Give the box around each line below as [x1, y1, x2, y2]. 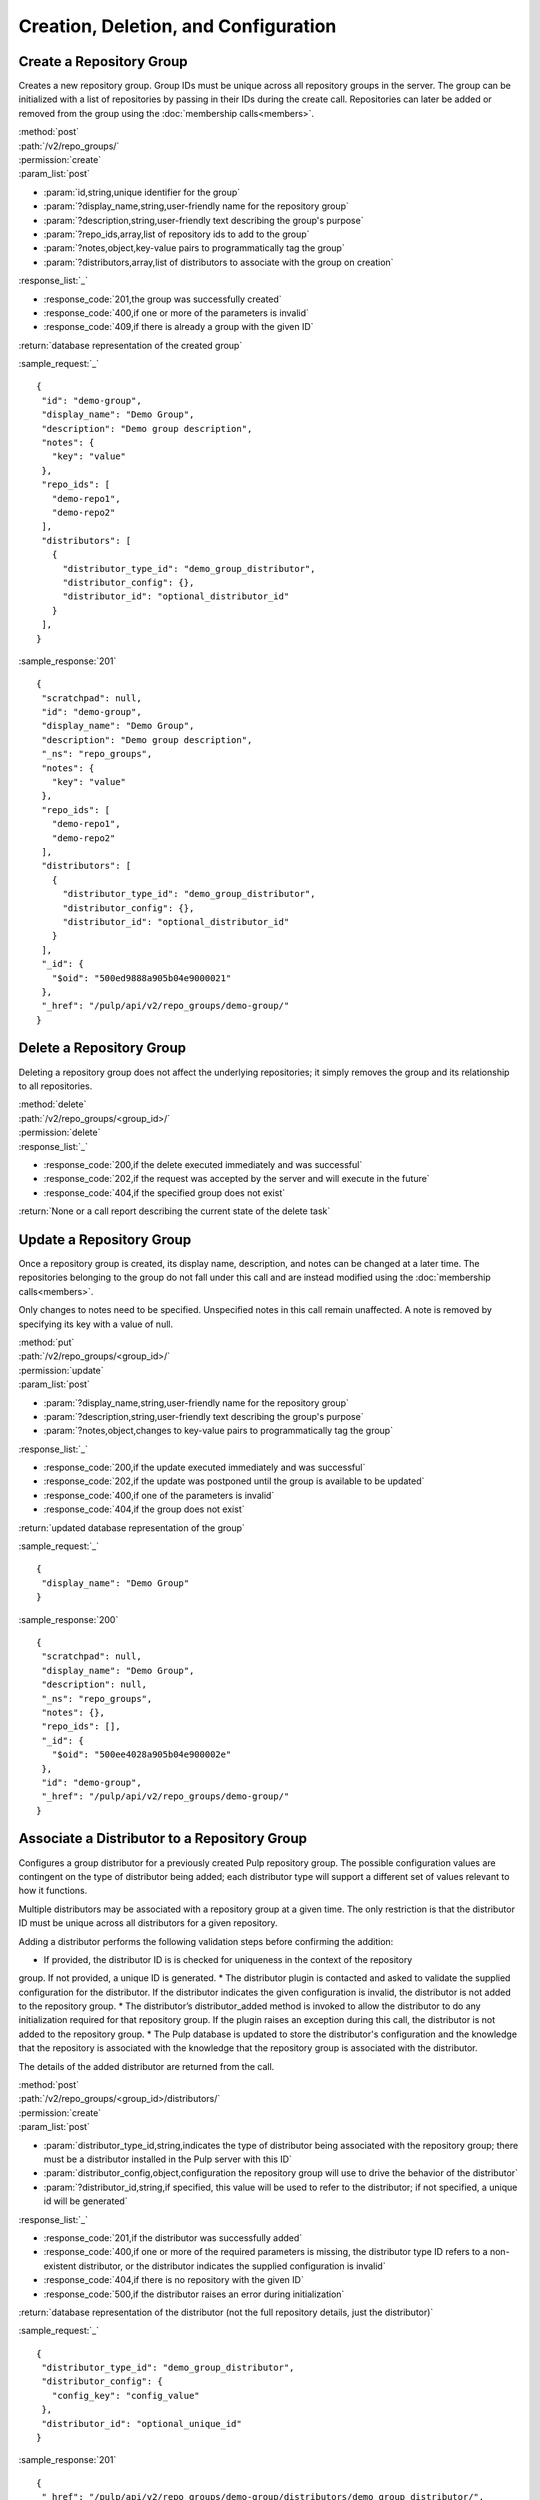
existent [43, 2260, 77, 2272]
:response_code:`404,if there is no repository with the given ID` [43, 2274, 304, 2286]
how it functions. [18, 1885, 88, 1897]
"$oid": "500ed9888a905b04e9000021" [51, 972, 232, 984]
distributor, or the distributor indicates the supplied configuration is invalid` [78, 2260, 386, 2272]
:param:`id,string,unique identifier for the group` [43, 186, 241, 198]
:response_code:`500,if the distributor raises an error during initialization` [43, 2288, 345, 2300]
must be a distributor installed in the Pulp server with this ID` [43, 2153, 292, 2165]
